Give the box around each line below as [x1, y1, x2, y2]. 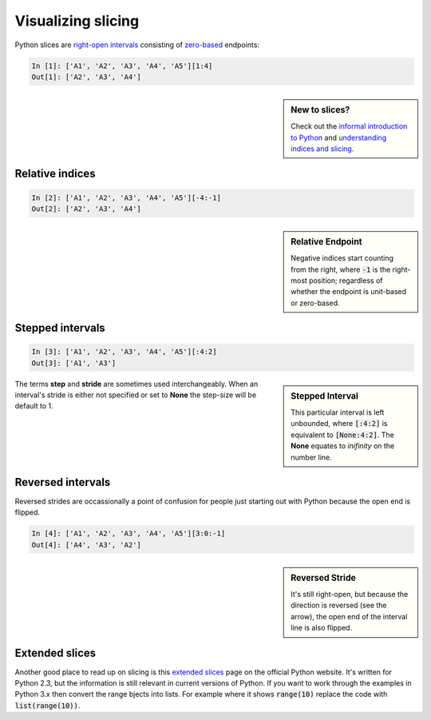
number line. [291, 452, 333, 462]
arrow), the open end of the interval [291, 611, 408, 621]
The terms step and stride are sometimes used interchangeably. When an [14, 379, 259, 388]
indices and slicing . [291, 144, 354, 153]
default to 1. [14, 401, 53, 411]
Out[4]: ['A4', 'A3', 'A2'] [31, 540, 141, 549]
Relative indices [14, 167, 96, 181]
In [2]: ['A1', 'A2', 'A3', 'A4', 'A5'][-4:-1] [31, 193, 221, 202]
